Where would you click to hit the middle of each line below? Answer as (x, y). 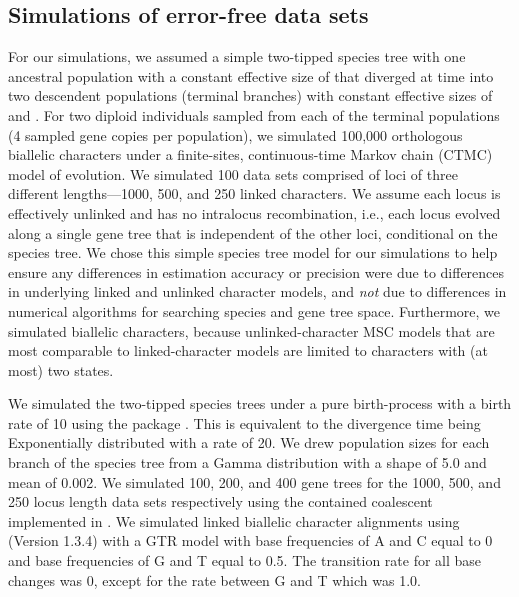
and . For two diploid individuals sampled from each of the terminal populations (254, 114)
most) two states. (61, 369)
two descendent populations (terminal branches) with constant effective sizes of (250, 95)
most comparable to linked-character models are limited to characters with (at (248, 350)
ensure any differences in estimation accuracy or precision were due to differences (256, 271)
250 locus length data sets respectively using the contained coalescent (220, 501)
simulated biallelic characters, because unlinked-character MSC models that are (251, 330)
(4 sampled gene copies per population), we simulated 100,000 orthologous (235, 134)
